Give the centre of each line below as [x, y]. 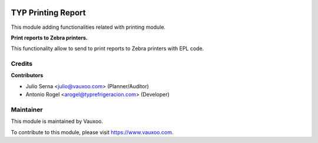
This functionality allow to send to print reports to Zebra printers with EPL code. [107, 49]
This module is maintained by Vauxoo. [57, 121]
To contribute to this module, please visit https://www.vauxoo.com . [92, 132]
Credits [21, 64]
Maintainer [27, 109]
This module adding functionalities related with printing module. [88, 27]
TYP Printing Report [48, 13]
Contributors [27, 75]
